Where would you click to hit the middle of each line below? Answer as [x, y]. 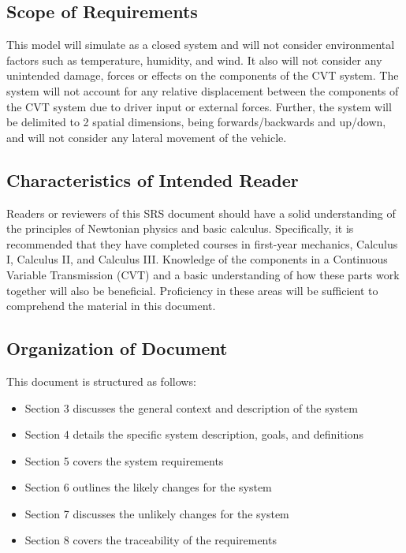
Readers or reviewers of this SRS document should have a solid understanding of [201, 213]
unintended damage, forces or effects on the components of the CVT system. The [203, 75]
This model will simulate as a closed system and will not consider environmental [201, 45]
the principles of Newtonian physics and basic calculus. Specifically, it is [180, 228]
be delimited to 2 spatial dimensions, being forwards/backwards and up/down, [196, 122]
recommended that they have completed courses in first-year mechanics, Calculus [202, 243]
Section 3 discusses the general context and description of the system [191, 407]
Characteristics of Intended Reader [153, 179]
